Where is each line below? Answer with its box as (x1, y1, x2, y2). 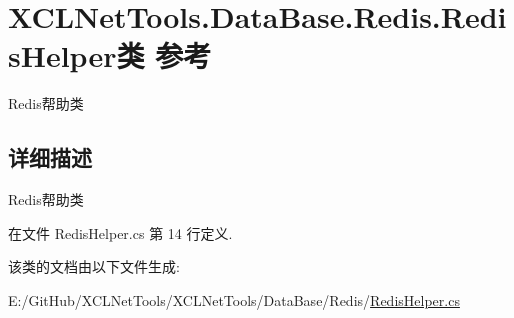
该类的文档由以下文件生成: (8, 256, 180, 277)
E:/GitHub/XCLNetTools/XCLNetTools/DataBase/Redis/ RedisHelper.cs (8, 289, 460, 310)
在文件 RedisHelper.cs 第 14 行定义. (8, 222, 233, 243)
